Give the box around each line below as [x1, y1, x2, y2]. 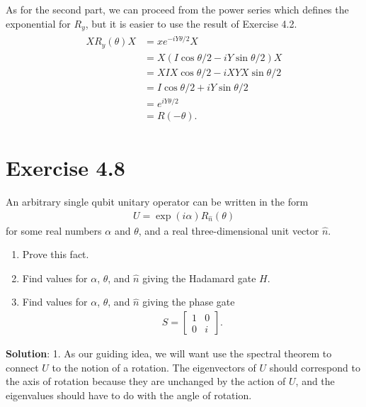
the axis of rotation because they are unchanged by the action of [6, 374, 286, 389]
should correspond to [269, 359, 360, 374]
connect [6, 359, 39, 374]
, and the [295, 374, 335, 389]
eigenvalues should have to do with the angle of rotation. [6, 387, 252, 402]
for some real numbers [6, 223, 102, 238]
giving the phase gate [142, 294, 235, 309]
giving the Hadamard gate [142, 270, 256, 285]
